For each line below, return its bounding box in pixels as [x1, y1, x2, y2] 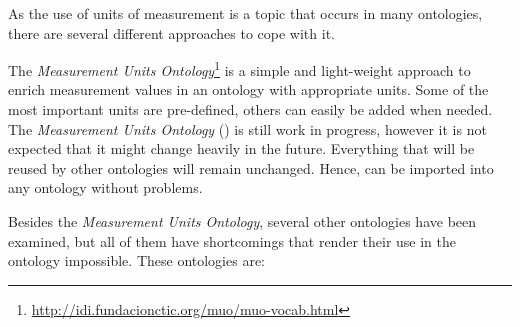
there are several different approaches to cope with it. [8, 22, 335, 43]
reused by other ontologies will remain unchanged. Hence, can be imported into [8, 157, 494, 178]
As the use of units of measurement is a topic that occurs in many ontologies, [8, 3, 483, 23]
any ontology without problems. [8, 177, 203, 198]
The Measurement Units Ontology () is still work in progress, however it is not [8, 118, 487, 139]
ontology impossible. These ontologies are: [8, 250, 265, 271]
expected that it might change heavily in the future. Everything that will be [8, 138, 475, 159]
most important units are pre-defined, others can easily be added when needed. [8, 99, 493, 120]
